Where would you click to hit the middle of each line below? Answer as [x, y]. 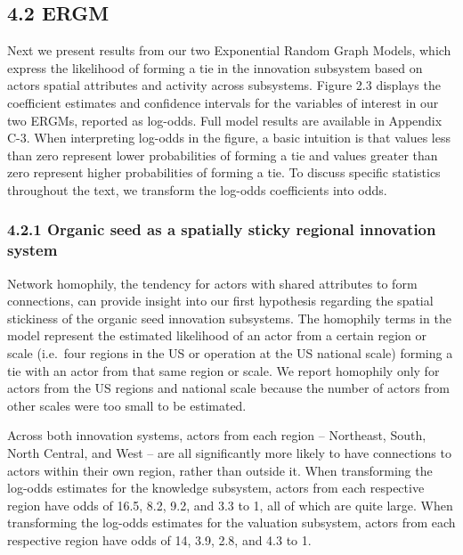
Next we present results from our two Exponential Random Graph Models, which [229, 50]
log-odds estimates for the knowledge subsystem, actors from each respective [216, 488]
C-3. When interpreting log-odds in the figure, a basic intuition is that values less [229, 138]
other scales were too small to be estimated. [127, 405]
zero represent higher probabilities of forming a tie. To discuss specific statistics [224, 172]
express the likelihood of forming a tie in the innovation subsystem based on [215, 67]
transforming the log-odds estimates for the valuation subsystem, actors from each [231, 522]
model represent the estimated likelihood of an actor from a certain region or [217, 335]
